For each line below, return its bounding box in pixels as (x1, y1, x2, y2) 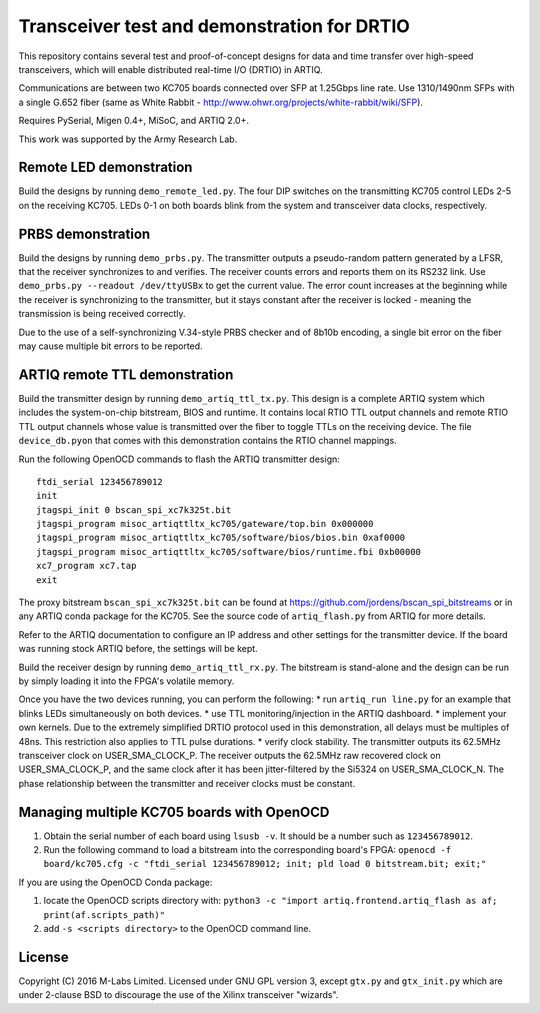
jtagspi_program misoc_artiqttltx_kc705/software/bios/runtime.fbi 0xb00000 (36, 546, 422, 557)
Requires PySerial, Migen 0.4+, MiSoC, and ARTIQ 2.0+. (18, 115, 250, 127)
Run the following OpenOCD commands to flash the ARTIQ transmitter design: (18, 453, 340, 465)
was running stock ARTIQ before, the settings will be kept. (18, 643, 259, 655)
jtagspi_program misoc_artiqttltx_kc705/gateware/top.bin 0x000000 (36, 518, 374, 530)
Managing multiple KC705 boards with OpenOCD (18, 803, 330, 820)
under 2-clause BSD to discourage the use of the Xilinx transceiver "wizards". (18, 989, 339, 1001)
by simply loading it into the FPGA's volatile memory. (18, 675, 235, 687)
